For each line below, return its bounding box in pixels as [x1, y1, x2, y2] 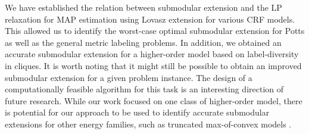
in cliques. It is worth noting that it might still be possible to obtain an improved [5, 59, 302, 71]
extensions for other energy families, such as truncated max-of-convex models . [5, 117, 292, 130]
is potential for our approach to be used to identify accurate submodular [5, 106, 270, 119]
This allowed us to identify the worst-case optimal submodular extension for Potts [5, 24, 305, 37]
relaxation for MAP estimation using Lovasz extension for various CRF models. [5, 13, 295, 25]
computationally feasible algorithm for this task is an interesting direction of [5, 83, 284, 95]
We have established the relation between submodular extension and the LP [5, 1, 282, 13]
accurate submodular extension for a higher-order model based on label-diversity [5, 48, 299, 60]
